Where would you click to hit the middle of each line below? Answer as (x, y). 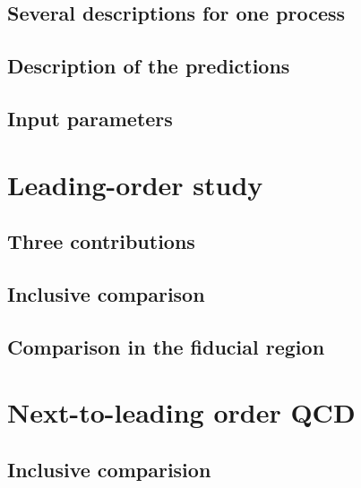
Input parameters (90, 118)
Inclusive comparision (109, 469)
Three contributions (101, 241)
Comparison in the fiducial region (166, 346)
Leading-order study (135, 184)
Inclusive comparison (106, 293)
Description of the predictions (149, 66)
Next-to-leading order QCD (181, 412)
